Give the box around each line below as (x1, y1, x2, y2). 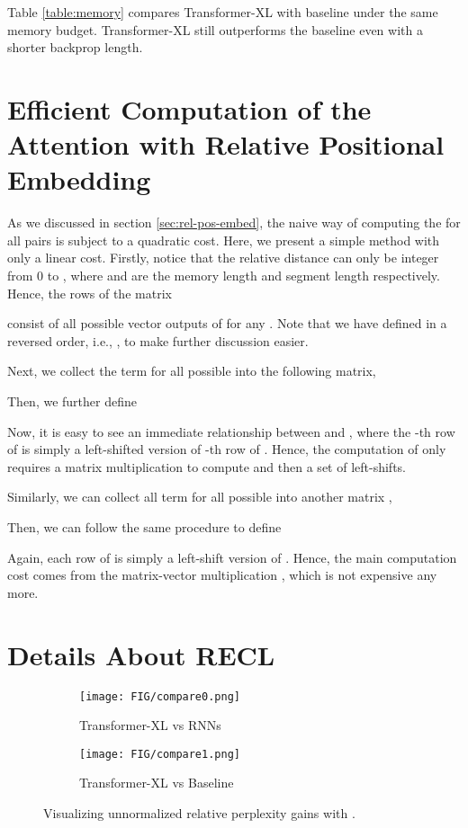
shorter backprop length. (7, 38, 143, 57)
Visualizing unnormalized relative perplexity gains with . (43, 804, 355, 822)
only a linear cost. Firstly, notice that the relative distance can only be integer (7, 248, 439, 267)
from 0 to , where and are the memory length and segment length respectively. (7, 266, 440, 285)
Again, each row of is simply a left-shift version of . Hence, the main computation (7, 548, 457, 566)
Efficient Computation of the (7, 90, 372, 127)
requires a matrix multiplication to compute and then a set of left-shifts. (7, 457, 406, 476)
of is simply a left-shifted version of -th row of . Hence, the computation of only (7, 440, 446, 459)
